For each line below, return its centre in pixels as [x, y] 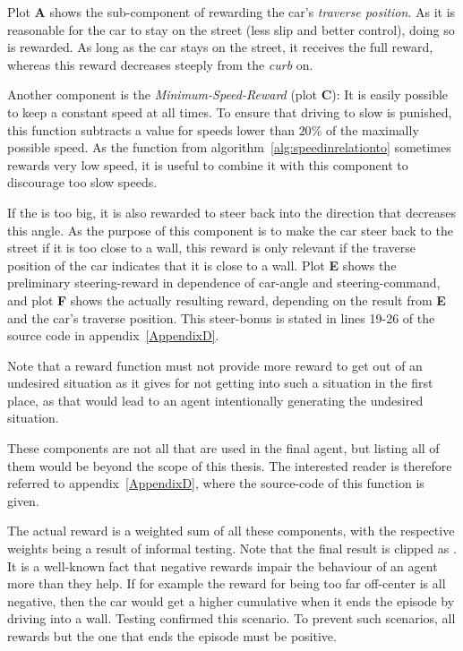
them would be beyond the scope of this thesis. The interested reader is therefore [230, 465]
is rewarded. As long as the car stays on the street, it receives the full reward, [220, 47]
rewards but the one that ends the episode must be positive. [172, 636]
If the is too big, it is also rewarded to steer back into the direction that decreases [232, 212]
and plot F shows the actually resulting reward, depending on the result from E [227, 300]
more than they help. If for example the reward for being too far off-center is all [227, 583]
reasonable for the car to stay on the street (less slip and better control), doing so [231, 29]
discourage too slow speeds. [82, 182]
